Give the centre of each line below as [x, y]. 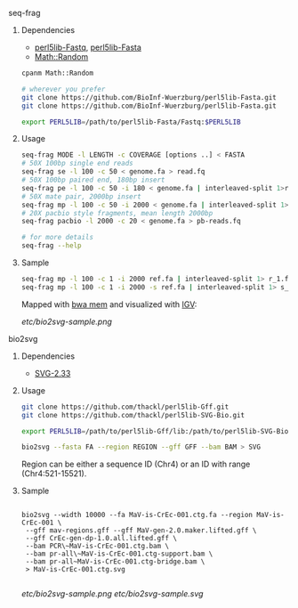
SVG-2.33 [52, 373]
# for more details [57, 238]
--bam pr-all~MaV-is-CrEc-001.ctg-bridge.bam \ [115, 562]
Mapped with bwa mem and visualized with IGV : [109, 304]
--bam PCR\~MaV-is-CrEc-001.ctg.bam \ [97, 547]
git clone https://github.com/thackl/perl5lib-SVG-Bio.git [133, 415]
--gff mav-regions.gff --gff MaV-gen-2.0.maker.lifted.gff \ [141, 531]
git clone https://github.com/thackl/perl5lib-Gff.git [125, 407]
